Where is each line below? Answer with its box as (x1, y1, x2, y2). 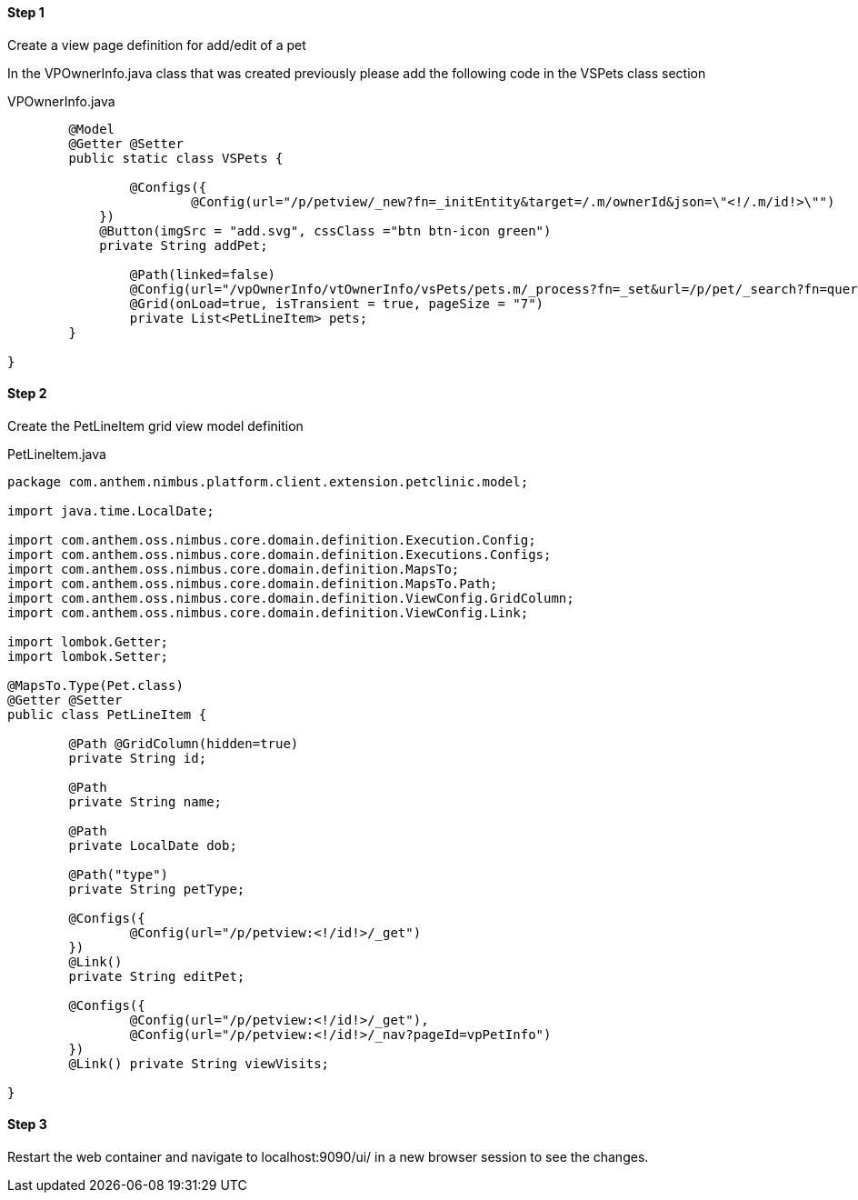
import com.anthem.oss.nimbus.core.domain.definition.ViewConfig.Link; (7, 605, 529, 620)
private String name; (68, 794, 223, 809)
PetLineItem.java (7, 445, 106, 462)
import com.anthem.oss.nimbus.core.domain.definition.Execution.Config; (7, 532, 536, 547)
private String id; (68, 750, 207, 765)
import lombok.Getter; (7, 634, 169, 649)
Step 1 (7, 5, 45, 20)
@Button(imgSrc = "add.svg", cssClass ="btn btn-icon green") (99, 223, 552, 238)
